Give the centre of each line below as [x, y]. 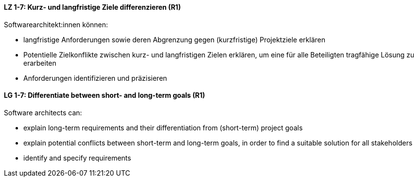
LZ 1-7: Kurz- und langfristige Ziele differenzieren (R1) [92, 7]
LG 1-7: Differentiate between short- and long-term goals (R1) [104, 95]
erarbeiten [40, 63]
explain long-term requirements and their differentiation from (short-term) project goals [163, 127]
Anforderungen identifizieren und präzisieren [95, 78]
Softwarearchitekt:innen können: [56, 24]
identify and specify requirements [77, 158]
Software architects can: [43, 112]
